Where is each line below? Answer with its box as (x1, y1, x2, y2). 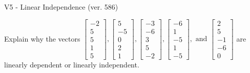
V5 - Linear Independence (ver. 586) (4, 2, 118, 12)
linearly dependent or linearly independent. (4, 59, 139, 69)
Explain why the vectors (4, 33, 80, 44)
